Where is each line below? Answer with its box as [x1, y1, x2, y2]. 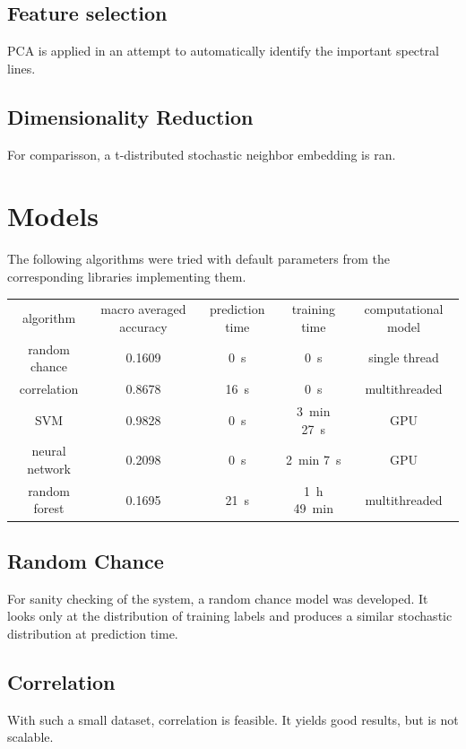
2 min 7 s [286, 450, 341, 469]
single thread [368, 348, 439, 367]
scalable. [7, 727, 54, 746]
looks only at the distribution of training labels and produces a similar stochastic [7, 606, 453, 625]
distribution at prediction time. [7, 623, 178, 642]
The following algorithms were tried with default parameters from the [7, 249, 390, 268]
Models [7, 197, 99, 234]
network [27, 459, 71, 477]
